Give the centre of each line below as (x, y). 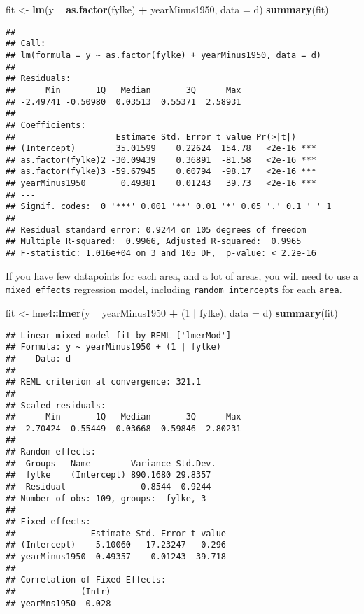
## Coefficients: (46, 125)
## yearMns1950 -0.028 (58, 603)
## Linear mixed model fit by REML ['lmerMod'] (119, 335)
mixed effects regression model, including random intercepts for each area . (174, 289)
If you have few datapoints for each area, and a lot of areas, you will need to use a (182, 275)
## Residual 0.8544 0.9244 (108, 487)
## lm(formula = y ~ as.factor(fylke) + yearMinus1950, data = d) (164, 55)
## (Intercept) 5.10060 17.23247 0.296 (116, 545)
